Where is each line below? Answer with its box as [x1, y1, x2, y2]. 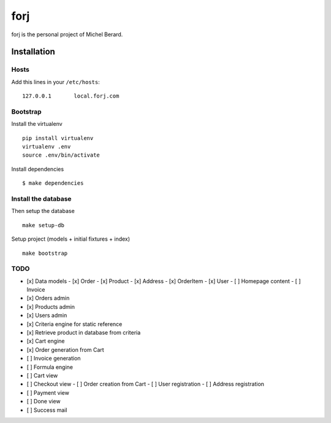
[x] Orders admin [26, 295, 70, 302]
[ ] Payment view [26, 389, 70, 396]
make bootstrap [22, 249, 68, 257]
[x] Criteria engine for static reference [26, 320, 123, 328]
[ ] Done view [26, 398, 61, 405]
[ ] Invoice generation [26, 355, 81, 362]
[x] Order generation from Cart [26, 346, 104, 353]
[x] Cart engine [26, 338, 65, 345]
